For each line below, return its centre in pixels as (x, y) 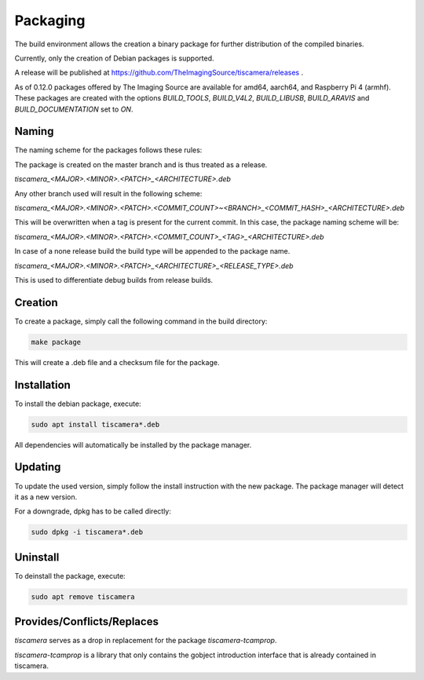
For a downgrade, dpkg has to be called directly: (93, 511)
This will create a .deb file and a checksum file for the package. (117, 362)
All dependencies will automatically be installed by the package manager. (133, 444)
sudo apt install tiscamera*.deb (95, 424)
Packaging (50, 20)
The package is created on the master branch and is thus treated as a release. (141, 164)
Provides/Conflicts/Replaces (86, 622)
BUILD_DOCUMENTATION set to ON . (74, 109)
